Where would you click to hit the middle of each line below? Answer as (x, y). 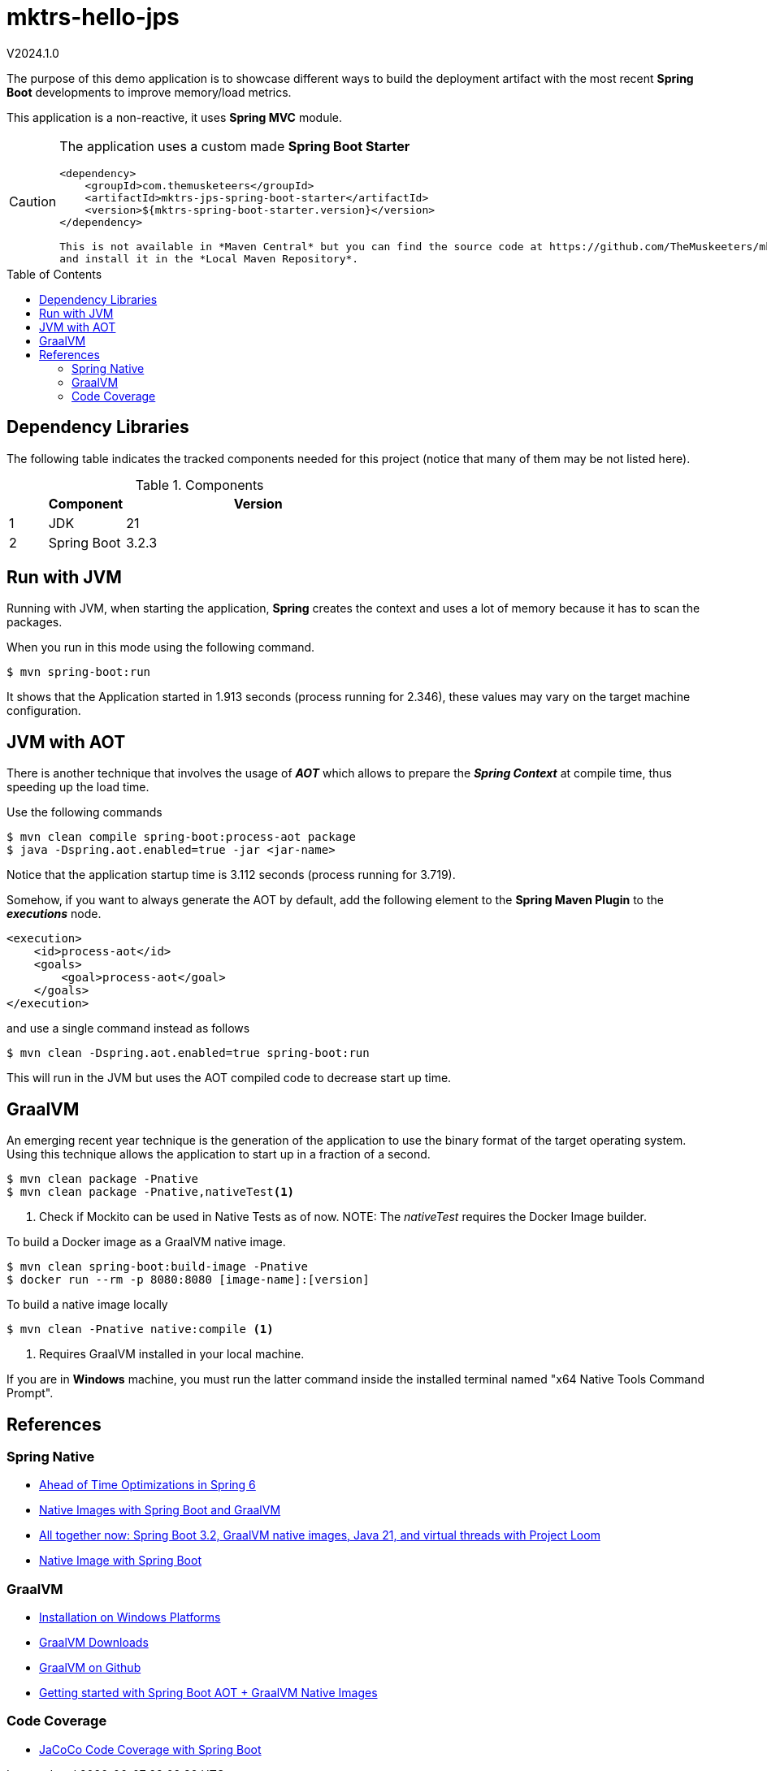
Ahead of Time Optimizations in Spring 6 (147, 1485)
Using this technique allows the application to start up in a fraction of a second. (219, 1154)
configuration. (44, 711)
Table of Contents (54, 274)
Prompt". (30, 1393)
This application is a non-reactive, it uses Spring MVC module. (175, 117)
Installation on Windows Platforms (130, 1617)
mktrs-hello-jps (93, 17)
